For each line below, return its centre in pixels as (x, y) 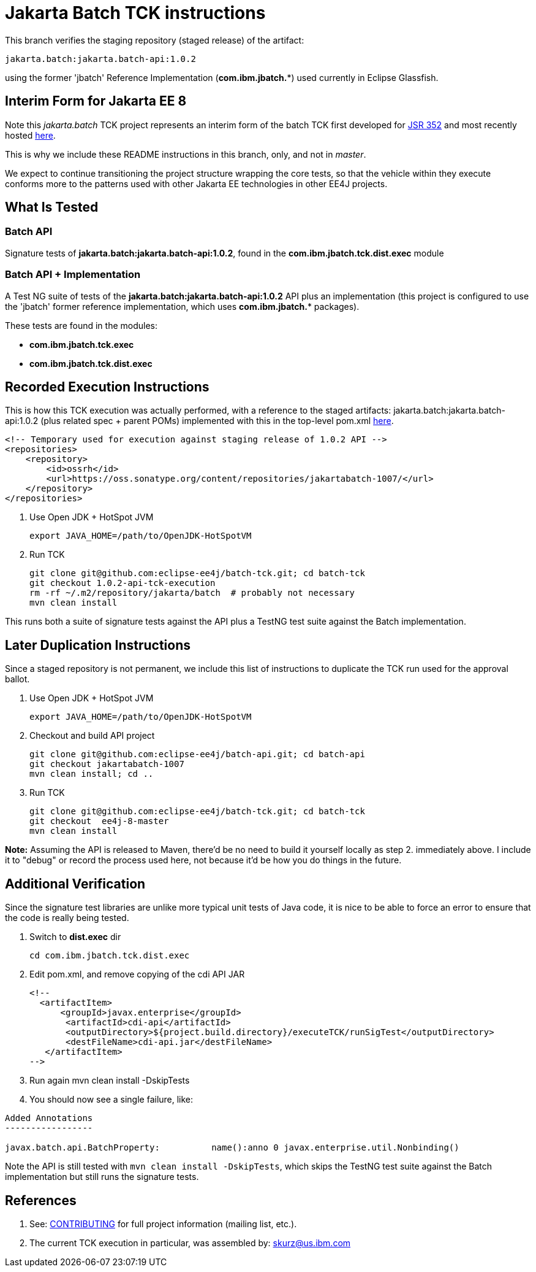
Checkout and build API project (92, 736)
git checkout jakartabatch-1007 (107, 764)
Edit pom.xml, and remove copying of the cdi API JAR (137, 974)
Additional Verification (75, 884)
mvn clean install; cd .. (92, 774)
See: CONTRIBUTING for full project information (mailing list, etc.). (163, 1224)
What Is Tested (52, 207)
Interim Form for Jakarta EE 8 (96, 101)
